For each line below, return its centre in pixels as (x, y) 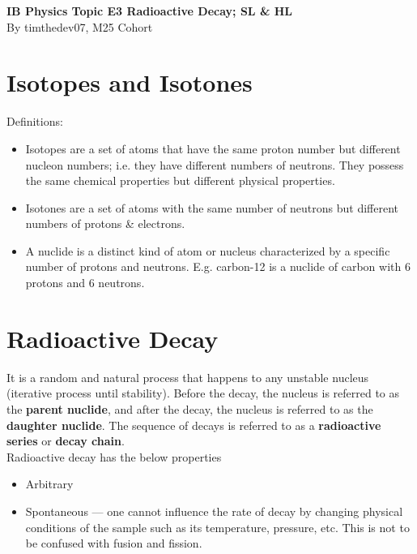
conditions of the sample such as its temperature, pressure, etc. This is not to (217, 527)
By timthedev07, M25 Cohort (80, 26)
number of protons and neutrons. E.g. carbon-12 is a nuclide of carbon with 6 (218, 266)
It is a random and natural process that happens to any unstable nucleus (188, 377)
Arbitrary (49, 484)
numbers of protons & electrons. (105, 223)
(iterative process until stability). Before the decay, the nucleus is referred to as (203, 393)
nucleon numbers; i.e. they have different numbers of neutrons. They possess (215, 164)
